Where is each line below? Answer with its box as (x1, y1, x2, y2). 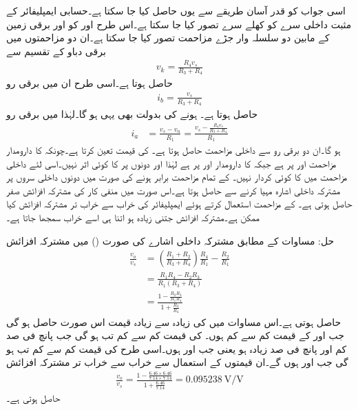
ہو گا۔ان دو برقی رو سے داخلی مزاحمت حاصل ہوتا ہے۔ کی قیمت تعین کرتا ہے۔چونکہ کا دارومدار (6, 142, 341, 156)
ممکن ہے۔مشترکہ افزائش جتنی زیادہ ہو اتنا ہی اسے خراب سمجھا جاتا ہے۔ (6, 209, 260, 224)
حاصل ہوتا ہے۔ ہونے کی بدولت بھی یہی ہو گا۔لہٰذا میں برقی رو (6, 106, 258, 121)
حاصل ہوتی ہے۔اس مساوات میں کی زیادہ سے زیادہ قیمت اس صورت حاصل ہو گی (6, 314, 341, 329)
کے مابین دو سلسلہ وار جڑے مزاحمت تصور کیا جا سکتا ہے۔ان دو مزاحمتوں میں (6, 30, 330, 45)
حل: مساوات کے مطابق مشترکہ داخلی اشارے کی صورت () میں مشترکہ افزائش (6, 233, 335, 247)
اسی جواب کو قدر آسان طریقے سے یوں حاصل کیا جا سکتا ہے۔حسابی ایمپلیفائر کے (6, 3, 346, 17)
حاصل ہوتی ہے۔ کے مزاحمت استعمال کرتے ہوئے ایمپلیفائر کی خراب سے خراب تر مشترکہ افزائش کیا (6, 196, 352, 211)
